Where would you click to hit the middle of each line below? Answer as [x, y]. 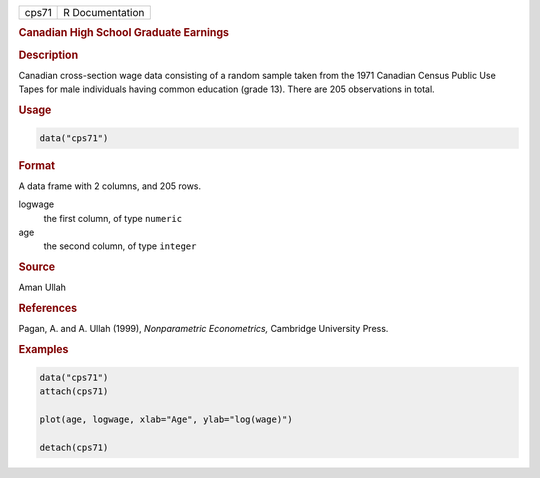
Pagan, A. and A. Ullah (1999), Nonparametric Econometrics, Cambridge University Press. [203, 329]
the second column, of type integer [120, 246]
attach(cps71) [74, 391]
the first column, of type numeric [113, 218]
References [48, 308]
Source [37, 267]
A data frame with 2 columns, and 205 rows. [110, 186]
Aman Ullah [42, 287]
